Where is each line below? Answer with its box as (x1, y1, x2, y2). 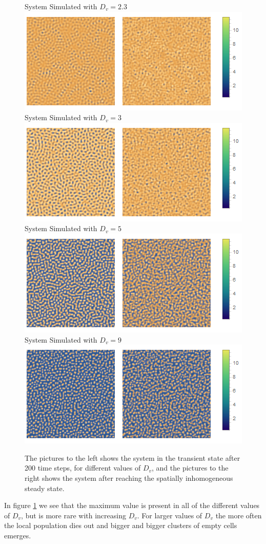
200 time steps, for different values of (25, 462, 141, 473)
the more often (215, 510, 262, 520)
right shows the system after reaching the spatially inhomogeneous (25, 472, 233, 483)
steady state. (25, 482, 65, 493)
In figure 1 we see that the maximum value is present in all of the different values (4, 500, 260, 511)
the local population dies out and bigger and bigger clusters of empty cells (4, 520, 237, 531)
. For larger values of (137, 510, 202, 520)
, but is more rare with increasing (21, 510, 126, 520)
